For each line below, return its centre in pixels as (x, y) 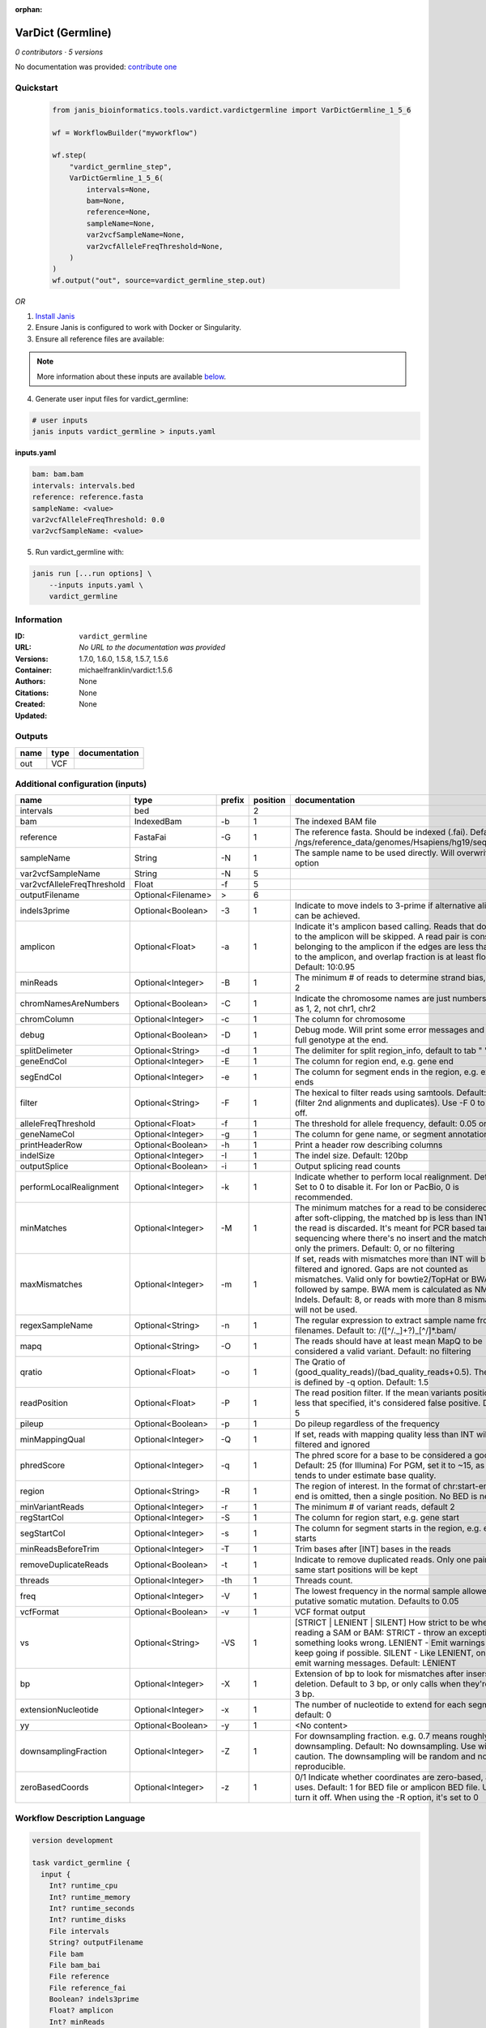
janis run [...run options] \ (92, 574)
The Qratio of (320, 1362)
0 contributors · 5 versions (59, 52)
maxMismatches (51, 1284)
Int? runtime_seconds (92, 1908)
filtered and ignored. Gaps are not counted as (382, 1270)
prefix (232, 801)
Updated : (31, 715)
